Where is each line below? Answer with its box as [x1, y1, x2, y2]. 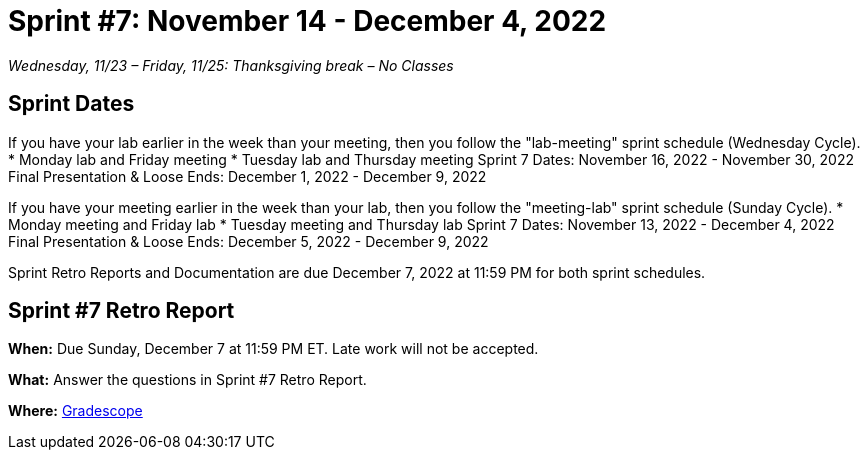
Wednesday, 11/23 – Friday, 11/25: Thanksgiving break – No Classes [8, 56, 454, 74]
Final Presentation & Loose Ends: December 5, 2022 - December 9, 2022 [8, 232, 489, 250]
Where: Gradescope [8, 402, 143, 420]
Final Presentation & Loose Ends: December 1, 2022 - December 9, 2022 [8, 167, 487, 185]
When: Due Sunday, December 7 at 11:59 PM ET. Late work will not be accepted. [8, 340, 539, 358]
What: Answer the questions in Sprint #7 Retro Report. [8, 371, 367, 389]
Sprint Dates [8, 91, 135, 117]
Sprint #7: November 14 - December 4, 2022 [8, 4, 607, 38]
